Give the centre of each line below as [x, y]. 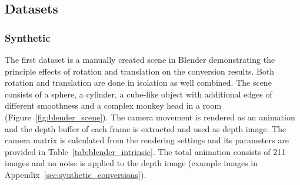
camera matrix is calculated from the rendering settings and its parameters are [147, 140]
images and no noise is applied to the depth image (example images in [131, 163]
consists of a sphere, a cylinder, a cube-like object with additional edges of [139, 94]
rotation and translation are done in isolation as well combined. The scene [138, 83]
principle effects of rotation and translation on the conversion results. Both [140, 71]
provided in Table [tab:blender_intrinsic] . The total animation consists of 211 [145, 151]
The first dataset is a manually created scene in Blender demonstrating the [140, 59]
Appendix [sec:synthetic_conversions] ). [76, 174]
